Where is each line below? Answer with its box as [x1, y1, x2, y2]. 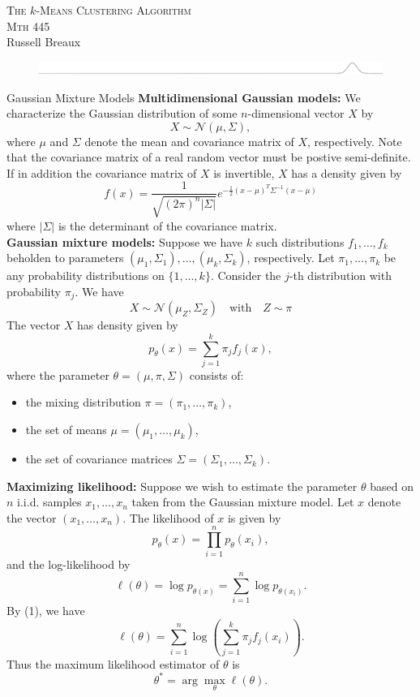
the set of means [25, 421, 107, 438]
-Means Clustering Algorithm [36, 2, 191, 18]
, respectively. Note [306, 132, 402, 149]
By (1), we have [6, 602, 85, 619]
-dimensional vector [247, 105, 345, 122]
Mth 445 [6, 17, 50, 34]
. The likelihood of [122, 509, 214, 526]
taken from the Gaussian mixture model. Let [131, 493, 354, 510]
